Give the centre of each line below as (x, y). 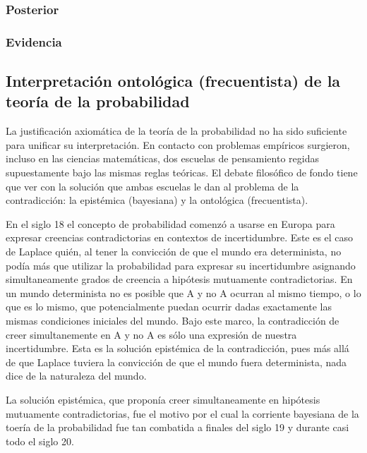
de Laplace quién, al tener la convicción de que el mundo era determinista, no (174, 252)
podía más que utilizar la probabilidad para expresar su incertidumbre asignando (181, 265)
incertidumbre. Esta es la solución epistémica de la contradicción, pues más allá (178, 348)
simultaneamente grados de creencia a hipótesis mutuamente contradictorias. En (179, 279)
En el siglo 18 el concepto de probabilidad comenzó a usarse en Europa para (170, 223)
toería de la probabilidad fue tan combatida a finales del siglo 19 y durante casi (178, 427)
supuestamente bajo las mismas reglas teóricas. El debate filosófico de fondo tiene (182, 173)
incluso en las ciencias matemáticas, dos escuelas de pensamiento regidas (162, 158)
